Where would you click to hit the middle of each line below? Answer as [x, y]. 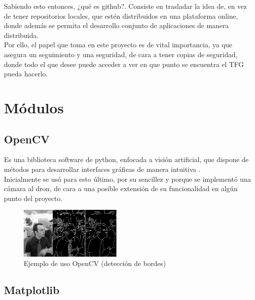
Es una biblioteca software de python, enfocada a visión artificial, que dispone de [127, 159]
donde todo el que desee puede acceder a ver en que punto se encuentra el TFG [124, 64]
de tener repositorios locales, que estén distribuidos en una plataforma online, [121, 16]
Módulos [34, 107]
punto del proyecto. [33, 198]
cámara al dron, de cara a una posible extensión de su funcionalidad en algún [121, 188]
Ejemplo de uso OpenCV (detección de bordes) [95, 263]
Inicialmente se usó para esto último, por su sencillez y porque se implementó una [128, 179]
